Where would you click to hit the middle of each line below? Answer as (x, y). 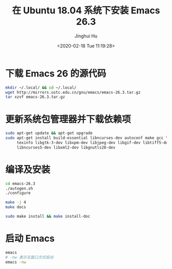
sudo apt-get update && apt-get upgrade (49, 133)
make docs (16, 207)
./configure (18, 193)
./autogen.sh (19, 188)
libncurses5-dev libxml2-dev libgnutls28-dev (66, 147)
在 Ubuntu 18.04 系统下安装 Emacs (86, 11)
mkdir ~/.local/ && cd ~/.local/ (41, 88)
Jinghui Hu (86, 36)
